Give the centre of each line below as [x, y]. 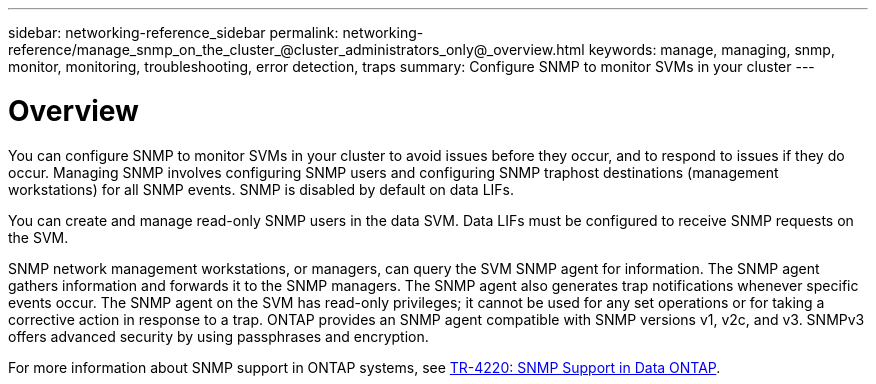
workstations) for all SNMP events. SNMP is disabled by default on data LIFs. [261, 189]
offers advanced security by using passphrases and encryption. [218, 336]
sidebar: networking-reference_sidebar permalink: [173, 32]
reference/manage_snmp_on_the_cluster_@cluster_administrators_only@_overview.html [296, 49]
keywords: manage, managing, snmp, [711, 49]
